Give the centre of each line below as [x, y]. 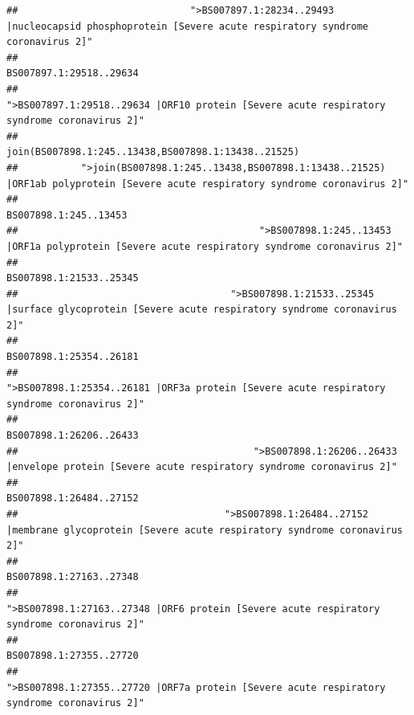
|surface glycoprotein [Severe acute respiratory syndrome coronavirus [202, 310]
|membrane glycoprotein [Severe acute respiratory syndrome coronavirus [205, 530]
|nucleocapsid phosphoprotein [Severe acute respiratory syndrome [188, 26]
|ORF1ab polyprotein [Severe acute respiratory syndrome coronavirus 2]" [208, 184]
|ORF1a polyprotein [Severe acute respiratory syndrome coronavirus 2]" [205, 246]
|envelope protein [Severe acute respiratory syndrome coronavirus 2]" [202, 467]
